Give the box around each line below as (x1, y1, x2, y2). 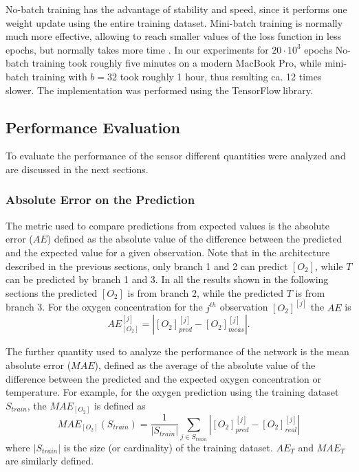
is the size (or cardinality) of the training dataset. (63, 440, 273, 454)
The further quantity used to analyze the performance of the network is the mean (6, 344, 349, 359)
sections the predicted (6, 285, 98, 300)
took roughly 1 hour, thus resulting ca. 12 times (120, 69, 322, 83)
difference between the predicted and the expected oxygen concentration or (6, 371, 322, 385)
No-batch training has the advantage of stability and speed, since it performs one (6, 2, 347, 16)
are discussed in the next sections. (6, 161, 149, 176)
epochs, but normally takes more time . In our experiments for (6, 42, 269, 56)
